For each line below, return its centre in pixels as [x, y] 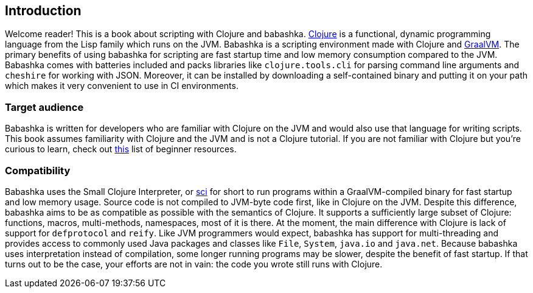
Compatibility [38, 170]
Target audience [44, 107]
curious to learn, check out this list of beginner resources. [121, 149]
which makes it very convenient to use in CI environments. [122, 86]
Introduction [43, 11]
